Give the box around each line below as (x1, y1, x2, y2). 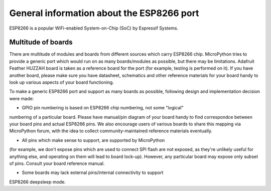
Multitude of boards (9, 38, 73, 47)
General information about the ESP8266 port (9, 8, 199, 19)
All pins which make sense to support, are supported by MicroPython (22, 137, 165, 143)
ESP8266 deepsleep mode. (9, 178, 66, 185)
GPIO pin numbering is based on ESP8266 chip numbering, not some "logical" (22, 105, 184, 111)
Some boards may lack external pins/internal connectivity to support (22, 169, 164, 175)
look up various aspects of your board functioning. (9, 79, 114, 85)
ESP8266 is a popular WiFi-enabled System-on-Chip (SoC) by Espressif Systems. (9, 25, 179, 31)
